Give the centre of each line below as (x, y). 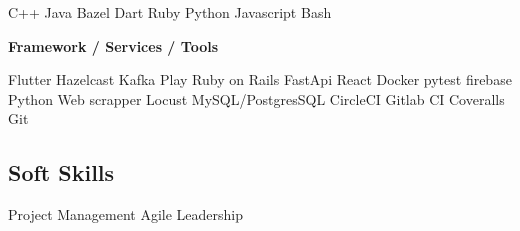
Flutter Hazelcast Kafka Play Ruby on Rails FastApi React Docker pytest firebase (260, 79)
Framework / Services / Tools (113, 45)
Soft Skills (61, 172)
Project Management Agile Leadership (126, 214)
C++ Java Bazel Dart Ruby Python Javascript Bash (170, 12)
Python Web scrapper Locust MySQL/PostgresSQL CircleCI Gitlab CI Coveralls (256, 98)
